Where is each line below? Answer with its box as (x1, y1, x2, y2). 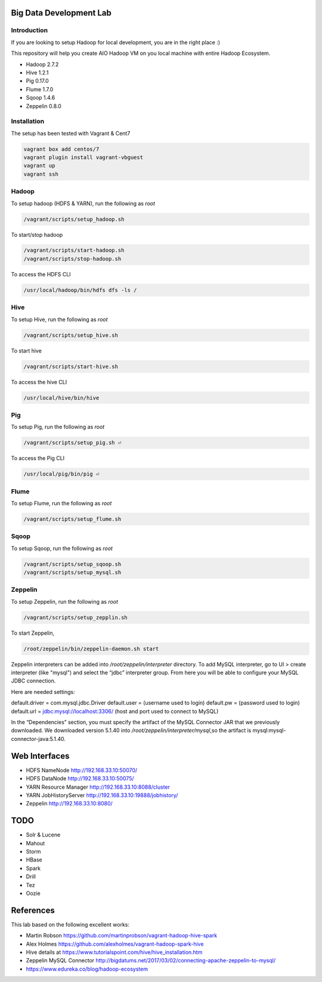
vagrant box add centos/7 (23, 146, 100, 152)
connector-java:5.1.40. (11, 735, 66, 742)
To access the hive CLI (11, 378, 67, 385)
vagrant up (23, 162, 55, 169)
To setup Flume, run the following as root (11, 499, 112, 507)
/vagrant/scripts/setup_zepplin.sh (23, 614, 128, 620)
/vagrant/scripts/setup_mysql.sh (23, 569, 122, 576)
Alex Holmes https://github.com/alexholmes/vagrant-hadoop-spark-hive (26, 940, 204, 947)
